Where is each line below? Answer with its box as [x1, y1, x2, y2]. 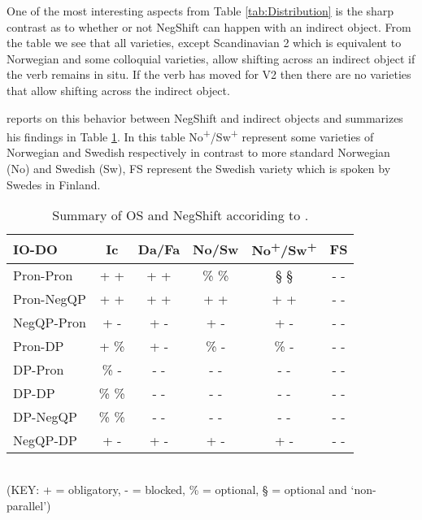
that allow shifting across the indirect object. [7, 81, 230, 98]
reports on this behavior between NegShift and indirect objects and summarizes [7, 109, 403, 126]
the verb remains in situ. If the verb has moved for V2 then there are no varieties [7, 66, 411, 83]
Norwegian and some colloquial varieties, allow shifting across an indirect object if [7, 50, 415, 67]
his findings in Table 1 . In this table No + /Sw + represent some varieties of [7, 126, 374, 145]
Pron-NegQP [13, 288, 86, 308]
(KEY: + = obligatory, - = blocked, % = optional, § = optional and [7, 481, 347, 498]
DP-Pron [13, 359, 64, 379]
